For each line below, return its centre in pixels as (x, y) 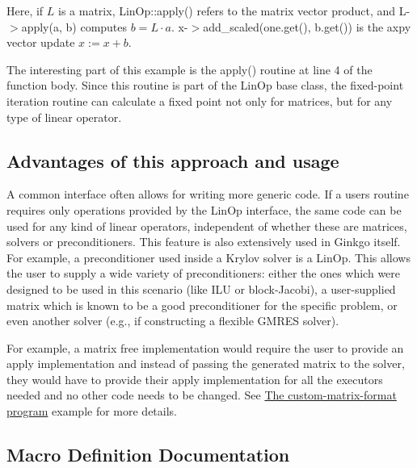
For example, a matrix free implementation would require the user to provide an (205, 347)
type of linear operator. (64, 117)
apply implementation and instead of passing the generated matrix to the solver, (206, 364)
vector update (41, 42)
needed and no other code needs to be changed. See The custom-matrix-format (202, 395)
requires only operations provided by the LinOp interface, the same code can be (204, 209)
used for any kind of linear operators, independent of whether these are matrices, (207, 226)
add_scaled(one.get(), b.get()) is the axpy (307, 26)
